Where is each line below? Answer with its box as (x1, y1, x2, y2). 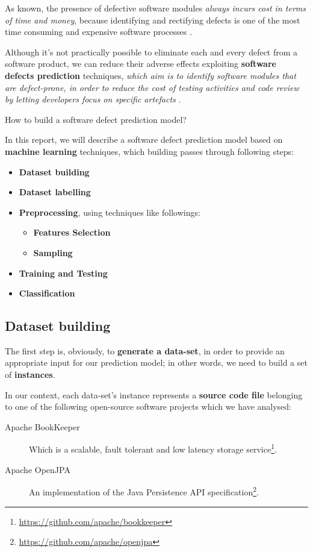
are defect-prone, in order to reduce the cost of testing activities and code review (5, 81, 299, 93)
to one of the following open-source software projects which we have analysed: (5, 400, 291, 413)
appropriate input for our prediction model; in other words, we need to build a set (5, 356, 308, 369)
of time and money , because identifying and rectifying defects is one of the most (5, 13, 300, 26)
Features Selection (33, 226, 111, 239)
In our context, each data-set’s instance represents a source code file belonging (5, 388, 303, 401)
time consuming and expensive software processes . (5, 25, 192, 38)
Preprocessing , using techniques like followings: (19, 205, 200, 218)
